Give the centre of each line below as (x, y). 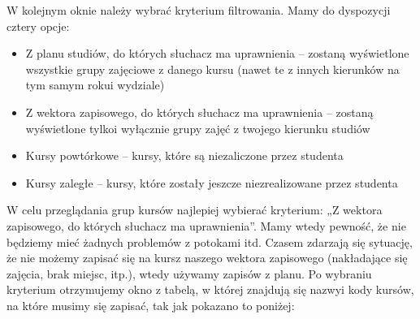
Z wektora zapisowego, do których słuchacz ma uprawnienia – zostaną (199, 112)
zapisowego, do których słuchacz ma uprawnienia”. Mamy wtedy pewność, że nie (206, 225)
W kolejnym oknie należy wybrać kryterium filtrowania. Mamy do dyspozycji (199, 10)
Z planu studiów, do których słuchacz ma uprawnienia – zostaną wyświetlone (217, 53)
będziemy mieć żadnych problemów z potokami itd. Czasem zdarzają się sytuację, (210, 241)
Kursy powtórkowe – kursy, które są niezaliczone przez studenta (184, 155)
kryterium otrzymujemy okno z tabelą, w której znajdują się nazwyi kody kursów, (210, 289)
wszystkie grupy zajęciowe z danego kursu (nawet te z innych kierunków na (212, 69)
